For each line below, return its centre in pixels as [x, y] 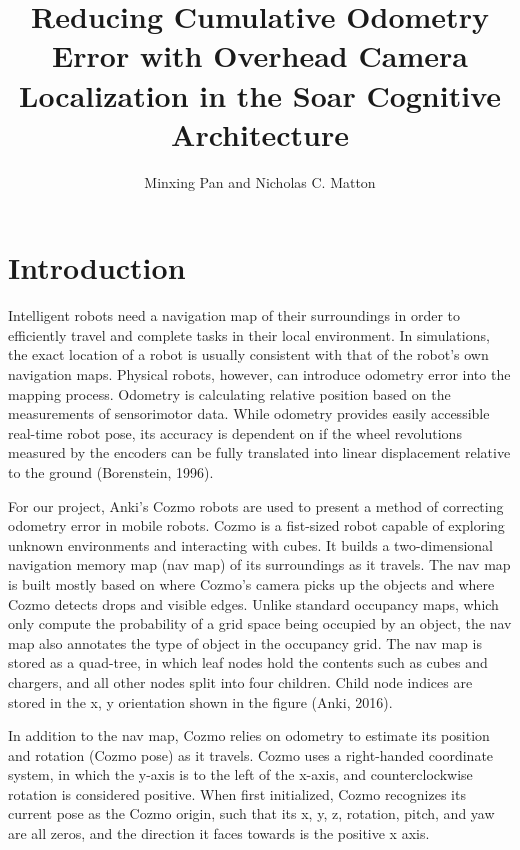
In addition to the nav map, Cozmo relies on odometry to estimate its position [249, 735]
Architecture [260, 133]
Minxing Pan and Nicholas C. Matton [260, 181]
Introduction [97, 267]
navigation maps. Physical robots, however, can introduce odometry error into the [259, 374]
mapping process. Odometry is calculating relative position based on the [229, 393]
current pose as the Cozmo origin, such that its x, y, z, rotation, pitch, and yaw [251, 813]
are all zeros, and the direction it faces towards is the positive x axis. [219, 833]
